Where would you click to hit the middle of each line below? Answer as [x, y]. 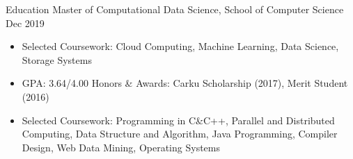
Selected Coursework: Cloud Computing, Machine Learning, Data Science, [180, 46]
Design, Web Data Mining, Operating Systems [121, 147]
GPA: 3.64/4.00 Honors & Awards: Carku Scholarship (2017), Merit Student [185, 83]
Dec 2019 [25, 23]
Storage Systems [57, 59]
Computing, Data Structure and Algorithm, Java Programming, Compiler [180, 134]
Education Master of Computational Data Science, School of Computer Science [175, 9]
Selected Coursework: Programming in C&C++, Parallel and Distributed [178, 120]
